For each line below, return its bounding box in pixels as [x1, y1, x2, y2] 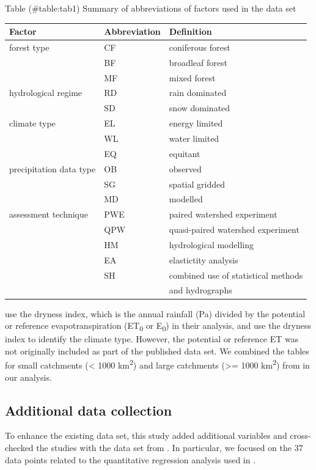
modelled [169, 193, 203, 205]
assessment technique [9, 208, 88, 221]
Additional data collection [5, 400, 172, 419]
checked [5, 441, 34, 454]
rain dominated [169, 86, 227, 99]
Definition [169, 25, 212, 38]
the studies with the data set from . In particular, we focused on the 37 [36, 441, 303, 454]
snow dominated [169, 101, 230, 114]
